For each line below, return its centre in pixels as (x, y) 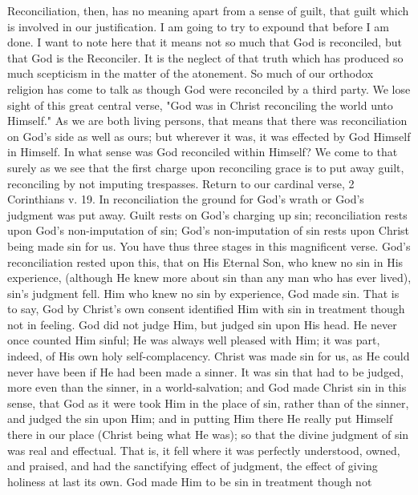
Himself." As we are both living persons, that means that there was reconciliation (207, 121)
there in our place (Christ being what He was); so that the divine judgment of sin (208, 435)
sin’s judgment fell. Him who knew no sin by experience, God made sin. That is (203, 293)
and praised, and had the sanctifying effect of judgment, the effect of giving (193, 466)
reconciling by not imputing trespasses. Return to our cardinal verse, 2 (181, 183)
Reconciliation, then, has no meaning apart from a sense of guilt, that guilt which (208, 10)
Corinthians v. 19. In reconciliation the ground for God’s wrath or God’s (186, 199)
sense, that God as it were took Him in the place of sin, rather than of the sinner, (208, 402)
